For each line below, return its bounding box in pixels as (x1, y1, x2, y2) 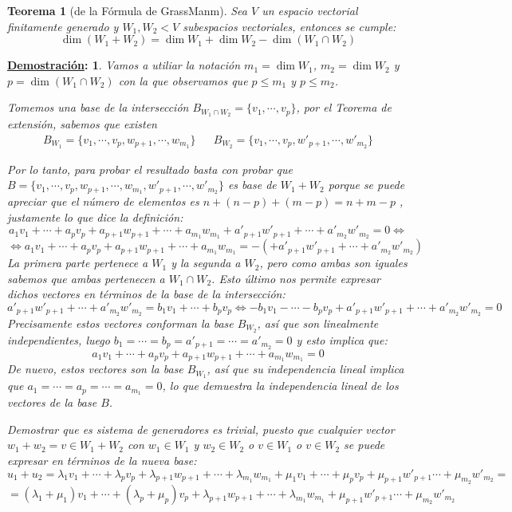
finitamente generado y (7, 18, 119, 34)
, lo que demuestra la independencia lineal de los (162, 377, 399, 394)
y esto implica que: (296, 331, 388, 348)
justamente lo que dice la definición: (7, 208, 183, 225)
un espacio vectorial (262, 2, 358, 18)
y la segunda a (171, 254, 241, 271)
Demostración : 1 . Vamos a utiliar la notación (7, 57, 241, 73)
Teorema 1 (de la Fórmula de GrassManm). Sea (7, 2, 247, 18)
